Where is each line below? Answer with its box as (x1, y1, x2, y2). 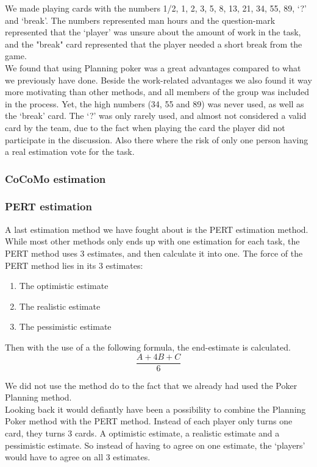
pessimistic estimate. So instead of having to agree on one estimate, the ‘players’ (5, 438, 305, 451)
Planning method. (5, 391, 72, 404)
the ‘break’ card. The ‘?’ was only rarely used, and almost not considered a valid (5, 109, 307, 122)
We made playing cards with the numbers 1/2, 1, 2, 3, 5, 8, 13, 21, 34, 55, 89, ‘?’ (5, 2, 307, 14)
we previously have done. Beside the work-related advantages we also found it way (5, 73, 312, 86)
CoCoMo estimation (5, 171, 106, 186)
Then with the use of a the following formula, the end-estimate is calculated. (5, 340, 291, 353)
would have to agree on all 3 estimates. (5, 451, 151, 463)
